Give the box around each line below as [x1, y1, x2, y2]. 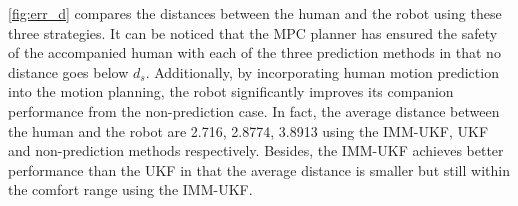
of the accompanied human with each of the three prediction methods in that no [8, 42, 501, 63]
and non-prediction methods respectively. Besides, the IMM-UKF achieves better [8, 140, 504, 161]
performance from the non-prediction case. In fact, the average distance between [8, 100, 500, 121]
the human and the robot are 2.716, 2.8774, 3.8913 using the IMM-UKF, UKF [8, 120, 489, 141]
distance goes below [8, 61, 129, 82]
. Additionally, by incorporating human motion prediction [145, 61, 499, 82]
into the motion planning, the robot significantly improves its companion [8, 81, 454, 102]
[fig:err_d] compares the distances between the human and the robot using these [8, 3, 502, 23]
